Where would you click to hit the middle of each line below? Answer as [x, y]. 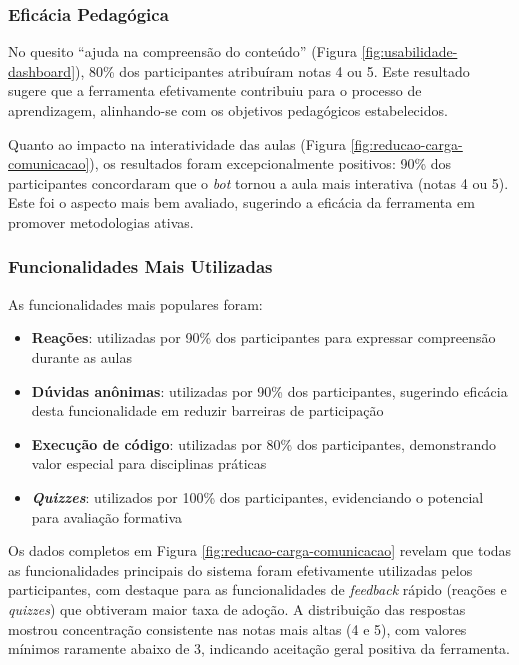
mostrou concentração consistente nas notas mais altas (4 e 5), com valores [237, 628]
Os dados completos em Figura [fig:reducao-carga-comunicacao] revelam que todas [260, 550]
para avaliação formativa [106, 516]
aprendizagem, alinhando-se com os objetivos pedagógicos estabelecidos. [228, 110]
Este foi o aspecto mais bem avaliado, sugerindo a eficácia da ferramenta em [241, 202]
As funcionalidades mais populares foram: [135, 303]
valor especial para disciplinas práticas [149, 463]
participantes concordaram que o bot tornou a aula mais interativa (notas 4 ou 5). [258, 182]
